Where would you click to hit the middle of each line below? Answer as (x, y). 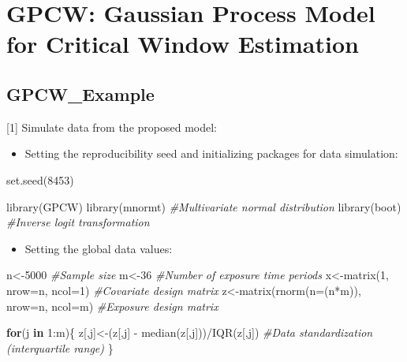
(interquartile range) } (60, 347)
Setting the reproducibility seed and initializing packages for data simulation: (211, 153)
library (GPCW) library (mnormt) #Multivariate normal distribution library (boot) (204, 206)
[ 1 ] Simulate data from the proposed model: (112, 127)
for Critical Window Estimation (183, 44)
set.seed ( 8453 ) (40, 179)
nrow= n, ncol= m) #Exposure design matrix (112, 306)
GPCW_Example (80, 93)
